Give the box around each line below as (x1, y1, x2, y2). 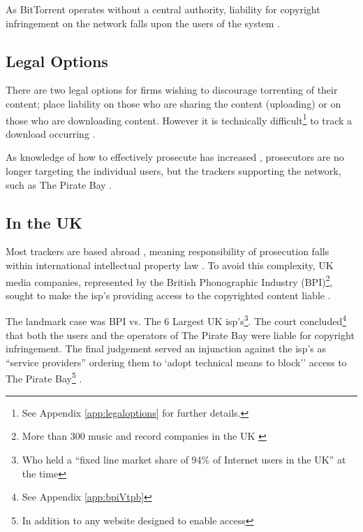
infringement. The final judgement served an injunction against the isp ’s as (6, 341, 327, 356)
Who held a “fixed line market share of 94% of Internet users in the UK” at (22, 452, 346, 466)
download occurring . (6, 126, 96, 141)
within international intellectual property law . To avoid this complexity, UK (6, 258, 334, 272)
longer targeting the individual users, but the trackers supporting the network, (6, 164, 341, 178)
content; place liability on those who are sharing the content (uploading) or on (6, 96, 341, 110)
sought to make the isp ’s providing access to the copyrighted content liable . (6, 287, 331, 302)
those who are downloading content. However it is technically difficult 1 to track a (6, 110, 353, 127)
